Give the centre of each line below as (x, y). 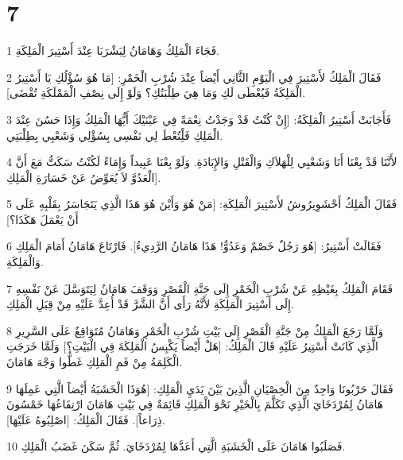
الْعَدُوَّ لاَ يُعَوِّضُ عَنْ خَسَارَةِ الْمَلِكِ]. (84, 177)
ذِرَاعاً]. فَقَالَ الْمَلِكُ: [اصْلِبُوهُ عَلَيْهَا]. (86, 419)
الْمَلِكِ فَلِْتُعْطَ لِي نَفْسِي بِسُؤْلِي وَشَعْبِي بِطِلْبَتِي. (115, 135)
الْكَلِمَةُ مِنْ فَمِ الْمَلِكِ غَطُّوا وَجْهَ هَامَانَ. (95, 362)
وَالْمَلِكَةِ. (25, 262)
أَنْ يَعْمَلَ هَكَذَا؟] (43, 219)
